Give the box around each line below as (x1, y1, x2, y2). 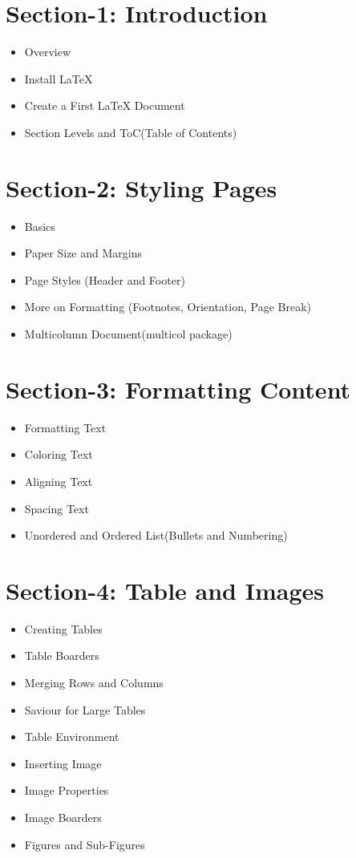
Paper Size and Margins (24, 245, 142, 261)
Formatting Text (24, 419, 107, 435)
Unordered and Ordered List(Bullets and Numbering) (24, 527, 288, 544)
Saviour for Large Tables (24, 701, 146, 718)
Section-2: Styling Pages (6, 171, 277, 204)
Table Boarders (24, 647, 99, 664)
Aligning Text (24, 472, 93, 489)
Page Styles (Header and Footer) (24, 271, 185, 288)
